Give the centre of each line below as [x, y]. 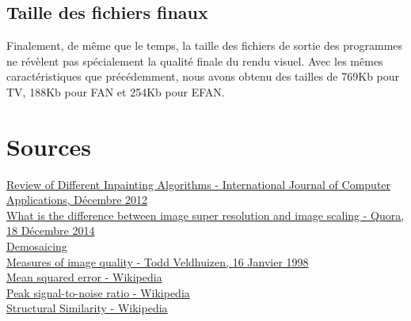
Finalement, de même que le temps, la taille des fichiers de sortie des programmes [205, 45]
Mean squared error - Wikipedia [84, 277]
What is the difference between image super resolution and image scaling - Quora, [205, 215]
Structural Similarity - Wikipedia [87, 308]
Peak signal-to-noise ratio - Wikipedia [98, 292]
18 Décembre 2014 [51, 230]
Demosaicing [37, 246]
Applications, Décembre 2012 [77, 200]
